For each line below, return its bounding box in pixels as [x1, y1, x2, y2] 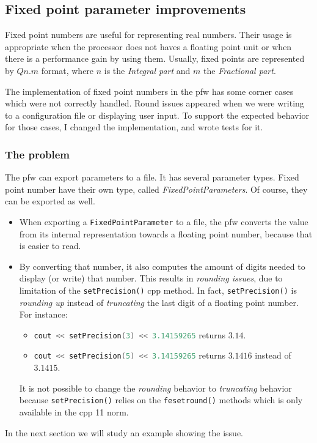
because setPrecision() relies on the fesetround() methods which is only [19, 393, 303, 406]
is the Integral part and [104, 64, 191, 76]
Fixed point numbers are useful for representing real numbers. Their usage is [5, 28, 292, 41]
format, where [41, 64, 94, 76]
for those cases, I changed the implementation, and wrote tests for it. [5, 121, 263, 133]
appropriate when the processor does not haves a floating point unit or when [5, 40, 292, 53]
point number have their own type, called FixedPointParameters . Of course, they [5, 182, 308, 195]
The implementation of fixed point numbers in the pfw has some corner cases [5, 84, 294, 97]
